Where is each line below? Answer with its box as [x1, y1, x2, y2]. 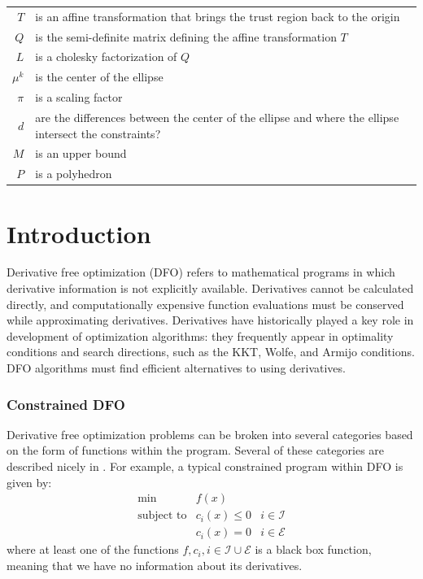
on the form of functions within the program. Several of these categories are [7, 442, 385, 459]
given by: [7, 473, 52, 490]
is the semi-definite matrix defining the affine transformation [35, 28, 337, 45]
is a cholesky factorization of [35, 48, 177, 65]
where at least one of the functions [7, 541, 179, 558]
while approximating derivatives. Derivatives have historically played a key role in [7, 311, 414, 329]
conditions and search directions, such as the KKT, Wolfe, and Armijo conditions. [7, 343, 415, 360]
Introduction [7, 216, 151, 250]
